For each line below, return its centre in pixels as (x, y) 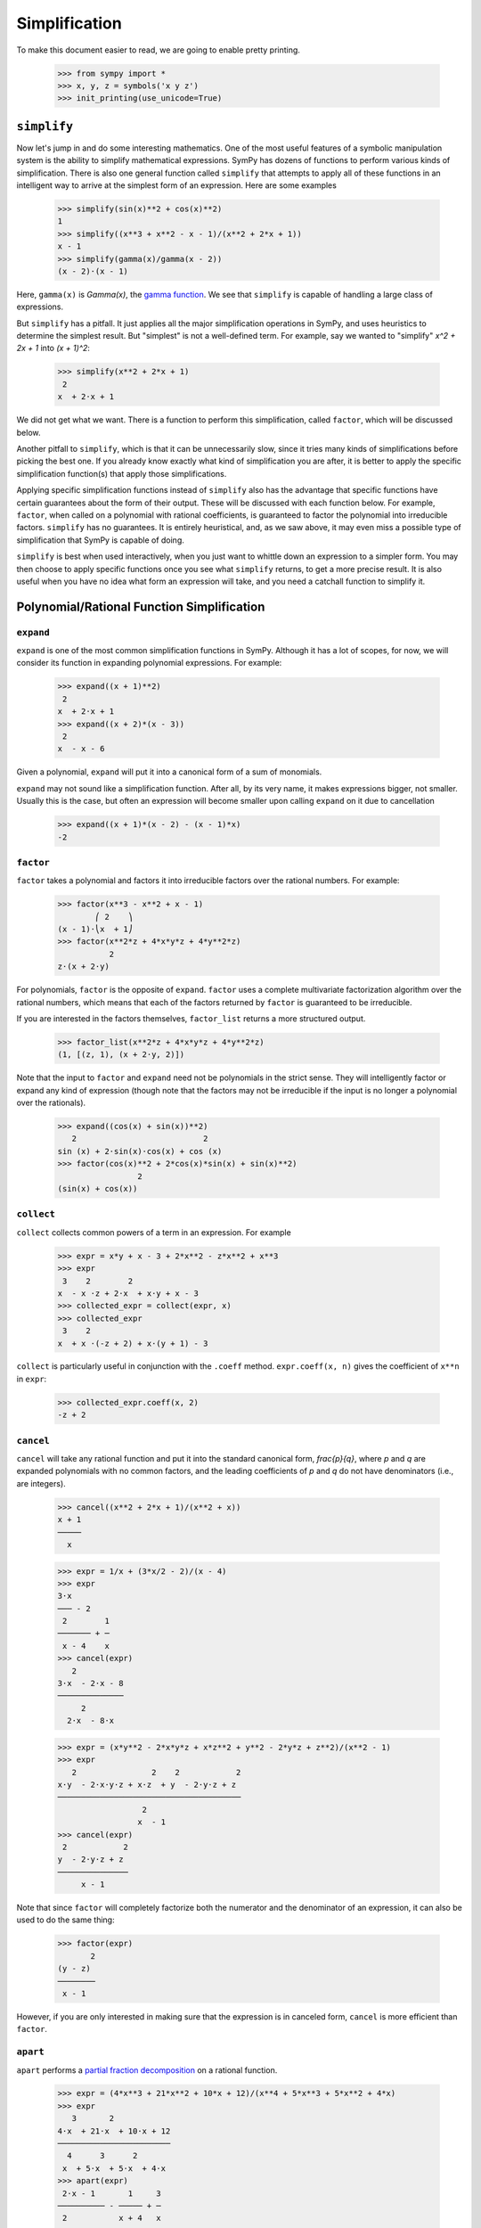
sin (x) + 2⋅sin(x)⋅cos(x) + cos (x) (140, 1151)
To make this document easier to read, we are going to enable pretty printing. (158, 50)
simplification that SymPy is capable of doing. (100, 540)
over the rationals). (51, 1103)
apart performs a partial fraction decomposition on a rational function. (147, 2070)
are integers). (41, 1483)
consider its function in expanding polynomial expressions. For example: (149, 663)
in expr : (32, 1379)
